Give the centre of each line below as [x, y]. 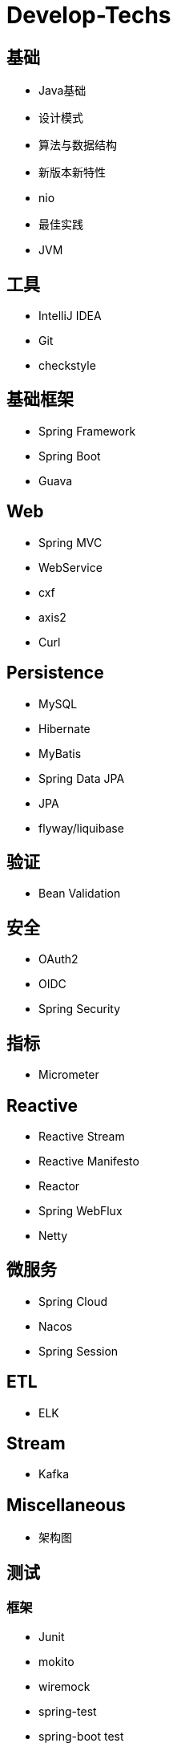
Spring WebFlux [80, 1210]
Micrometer [69, 1075]
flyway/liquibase [81, 828]
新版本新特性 [72, 172]
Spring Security [80, 1009]
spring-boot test [81, 1736]
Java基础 [62, 91]
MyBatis [60, 753]
